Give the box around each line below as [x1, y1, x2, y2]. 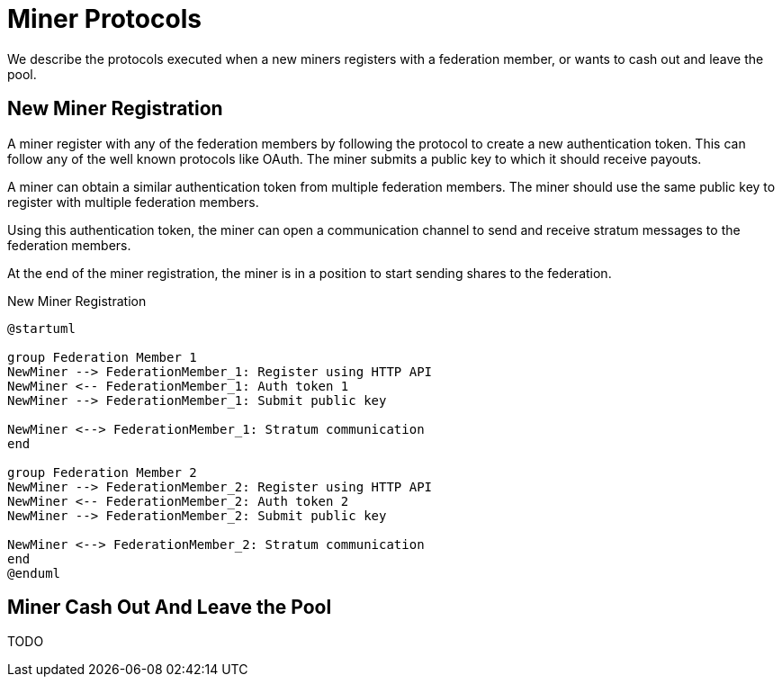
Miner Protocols [7, 4, 202, 34]
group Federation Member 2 [7, 464, 197, 480]
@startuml [7, 320, 76, 336]
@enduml [7, 565, 61, 580]
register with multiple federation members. [7, 193, 259, 210]
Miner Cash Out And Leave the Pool [7, 596, 332, 619]
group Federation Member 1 [7, 349, 197, 364]
